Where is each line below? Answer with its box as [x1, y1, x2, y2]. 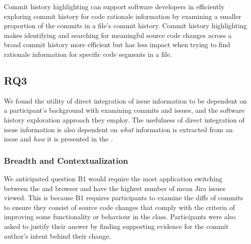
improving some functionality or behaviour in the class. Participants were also [4, 211, 236, 222]
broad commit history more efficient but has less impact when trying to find [4, 39, 230, 50]
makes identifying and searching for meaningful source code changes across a [4, 30, 232, 40]
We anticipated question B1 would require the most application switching [4, 173, 223, 183]
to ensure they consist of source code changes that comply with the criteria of [4, 202, 235, 212]
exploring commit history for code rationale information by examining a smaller [4, 11, 241, 21]
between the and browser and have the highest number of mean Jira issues [4, 183, 226, 193]
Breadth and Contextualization [4, 154, 128, 166]
